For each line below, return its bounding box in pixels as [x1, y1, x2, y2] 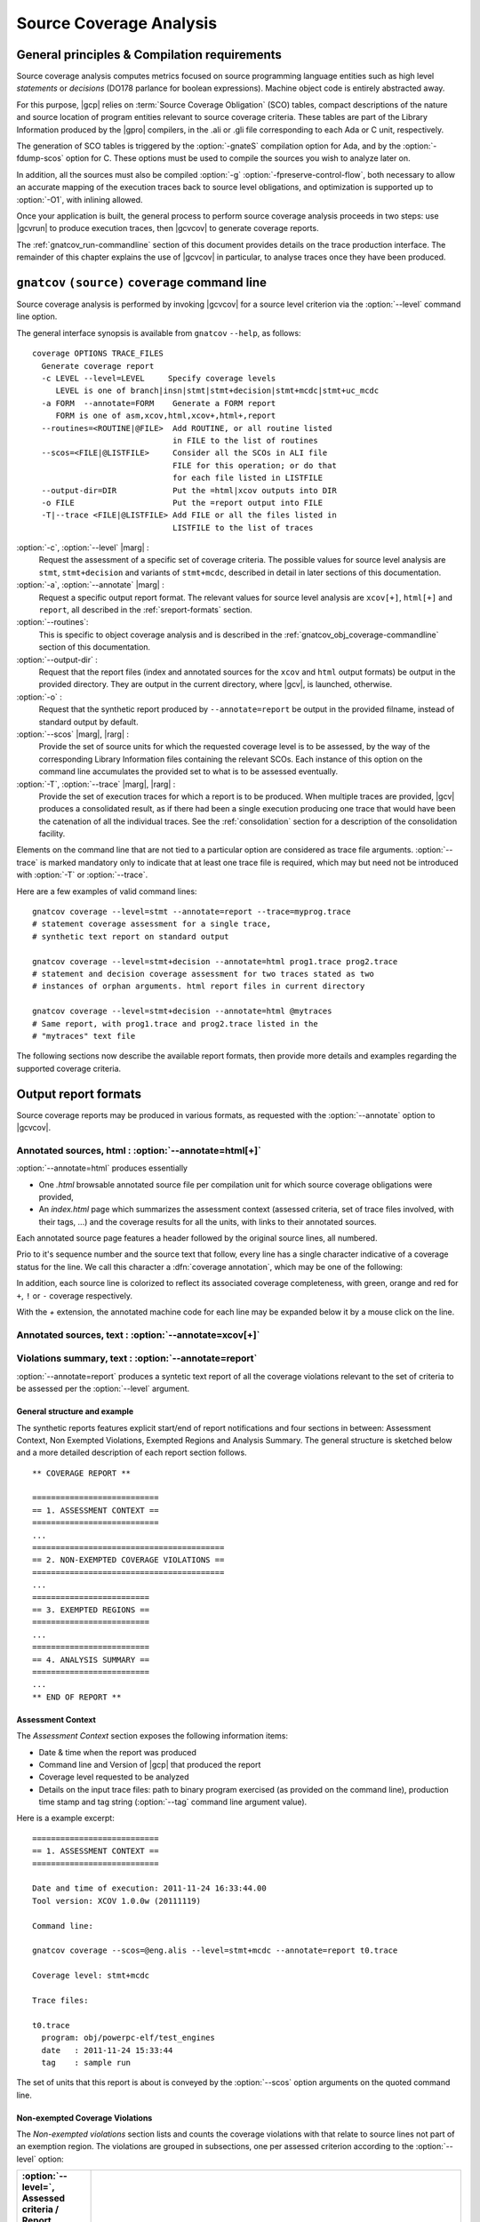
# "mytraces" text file [32, 1031, 136, 1041]
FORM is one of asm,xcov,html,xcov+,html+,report [55, 411, 276, 421]
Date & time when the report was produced [38, 1746, 197, 1757]
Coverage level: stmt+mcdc [32, 1970, 150, 1981]
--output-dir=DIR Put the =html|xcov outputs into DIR [41, 485, 337, 495]
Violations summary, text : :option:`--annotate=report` [16, 1352, 258, 1364]
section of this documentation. [38, 642, 151, 652]
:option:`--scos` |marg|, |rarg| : [16, 729, 129, 739]
